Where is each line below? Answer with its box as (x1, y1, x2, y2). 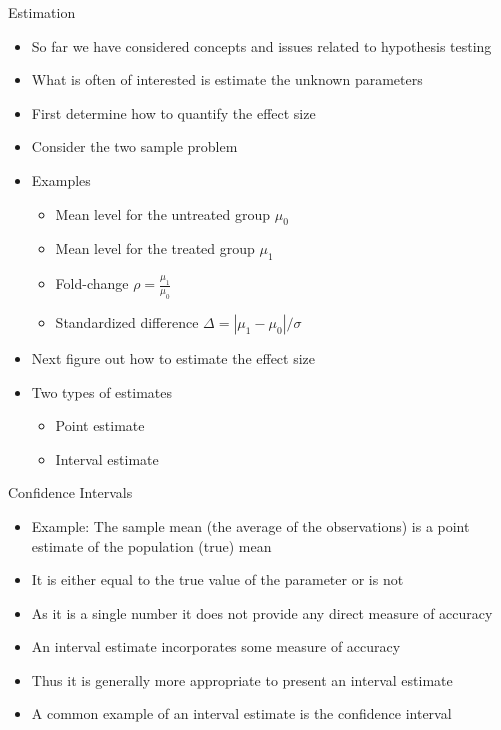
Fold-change (55, 273, 129, 294)
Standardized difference (55, 311, 199, 332)
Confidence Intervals (8, 482, 133, 503)
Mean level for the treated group (55, 238, 255, 259)
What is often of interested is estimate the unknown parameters (31, 69, 423, 90)
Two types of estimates (31, 381, 172, 402)
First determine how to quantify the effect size (31, 102, 316, 123)
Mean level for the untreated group (55, 203, 271, 224)
